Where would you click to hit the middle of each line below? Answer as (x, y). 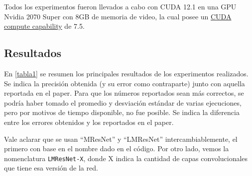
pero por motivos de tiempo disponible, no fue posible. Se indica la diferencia (122, 112)
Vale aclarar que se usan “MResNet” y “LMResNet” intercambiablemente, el (121, 139)
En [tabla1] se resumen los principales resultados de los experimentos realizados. (126, 73)
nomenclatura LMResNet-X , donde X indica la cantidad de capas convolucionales (126, 158)
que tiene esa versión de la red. (51, 168)
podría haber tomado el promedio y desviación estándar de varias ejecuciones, (123, 102)
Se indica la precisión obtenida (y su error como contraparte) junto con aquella (125, 83)
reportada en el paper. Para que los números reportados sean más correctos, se (124, 93)
